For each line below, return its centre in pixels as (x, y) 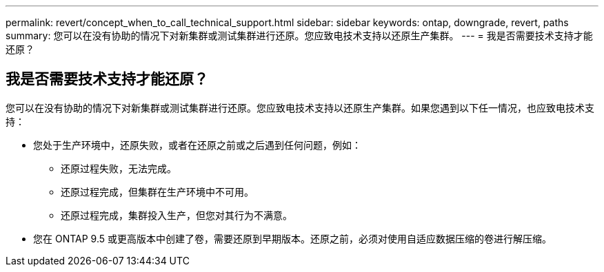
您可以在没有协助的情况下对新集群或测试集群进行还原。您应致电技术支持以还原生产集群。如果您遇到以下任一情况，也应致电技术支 (300, 107)
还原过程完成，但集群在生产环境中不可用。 (157, 191)
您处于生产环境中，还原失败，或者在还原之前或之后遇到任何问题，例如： (197, 145)
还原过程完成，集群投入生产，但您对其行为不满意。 (177, 215)
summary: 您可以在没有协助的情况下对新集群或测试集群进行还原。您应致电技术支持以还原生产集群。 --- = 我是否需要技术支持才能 (299, 35)
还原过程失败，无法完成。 (119, 168)
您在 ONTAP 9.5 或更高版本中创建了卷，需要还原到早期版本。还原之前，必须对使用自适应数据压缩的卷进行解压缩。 (292, 238)
